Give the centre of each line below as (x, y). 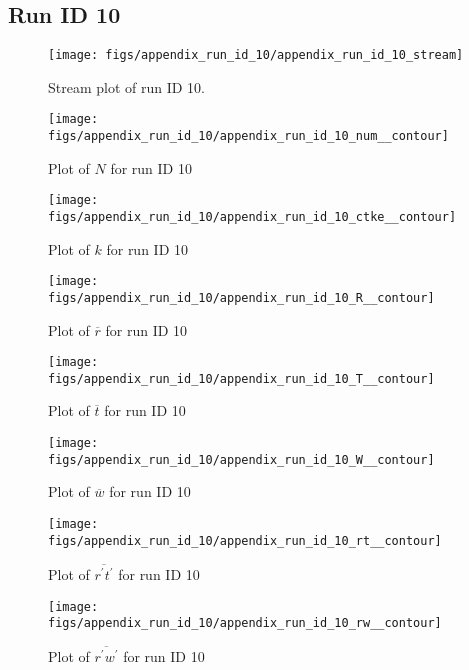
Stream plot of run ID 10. (127, 86)
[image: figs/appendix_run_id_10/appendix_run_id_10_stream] (256, 55)
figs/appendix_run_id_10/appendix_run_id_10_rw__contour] (245, 623)
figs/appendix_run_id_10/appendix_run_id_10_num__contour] (248, 136)
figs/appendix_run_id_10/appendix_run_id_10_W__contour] (241, 459)
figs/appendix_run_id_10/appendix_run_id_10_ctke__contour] (252, 217)
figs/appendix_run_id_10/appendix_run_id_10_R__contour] (241, 297)
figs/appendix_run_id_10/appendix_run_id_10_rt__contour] (245, 540)
